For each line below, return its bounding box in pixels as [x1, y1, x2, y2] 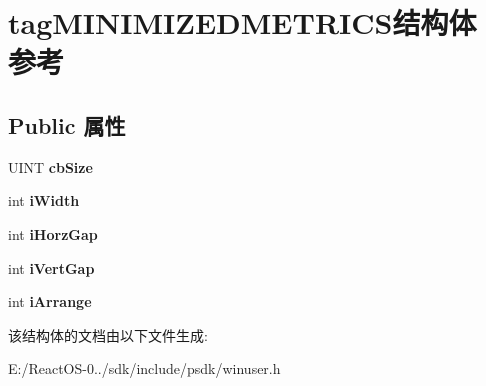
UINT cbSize [8, 156, 93, 177]
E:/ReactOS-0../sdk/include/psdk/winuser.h [8, 358, 281, 379]
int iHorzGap [8, 223, 98, 244]
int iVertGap [8, 257, 95, 278]
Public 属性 [8, 109, 126, 140]
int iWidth [8, 190, 80, 211]
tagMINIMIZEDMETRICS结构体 [8, 2, 477, 43]
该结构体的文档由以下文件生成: [8, 324, 208, 345]
